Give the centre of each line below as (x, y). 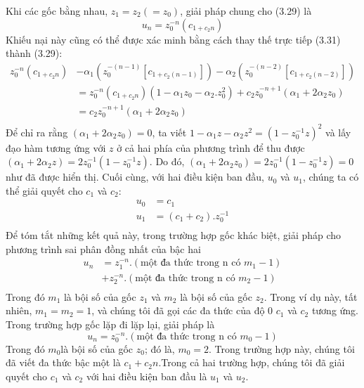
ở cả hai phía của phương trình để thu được (211, 147)
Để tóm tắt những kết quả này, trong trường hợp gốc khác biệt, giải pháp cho (174, 235)
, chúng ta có (331, 177)
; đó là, (160, 348)
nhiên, (19, 310)
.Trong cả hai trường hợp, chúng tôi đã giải (252, 362)
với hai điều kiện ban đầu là (147, 376)
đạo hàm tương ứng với (56, 147)
